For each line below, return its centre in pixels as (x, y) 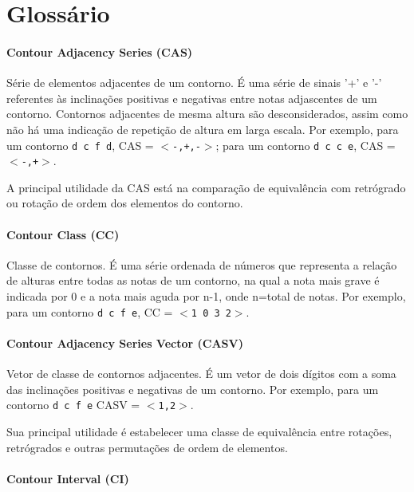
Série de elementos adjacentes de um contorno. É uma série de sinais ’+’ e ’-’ (194, 83)
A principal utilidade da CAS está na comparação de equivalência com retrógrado (206, 187)
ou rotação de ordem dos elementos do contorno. (125, 203)
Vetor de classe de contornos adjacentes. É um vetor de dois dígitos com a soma (201, 374)
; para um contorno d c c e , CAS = (306, 145)
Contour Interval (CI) (68, 478)
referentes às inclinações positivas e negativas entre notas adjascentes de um (192, 98)
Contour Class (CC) (63, 234)
